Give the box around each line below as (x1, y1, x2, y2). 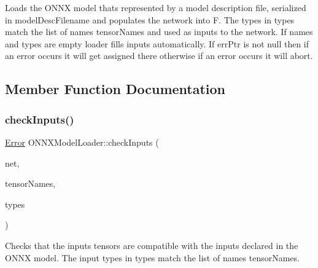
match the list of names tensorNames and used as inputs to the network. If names (5, 25, 313, 38)
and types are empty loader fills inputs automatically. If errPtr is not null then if (5, 37, 309, 50)
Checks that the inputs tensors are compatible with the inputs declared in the (5, 238, 298, 251)
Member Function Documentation (5, 79, 226, 98)
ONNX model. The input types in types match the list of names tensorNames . (5, 251, 300, 264)
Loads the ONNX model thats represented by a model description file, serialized (5, 1, 306, 14)
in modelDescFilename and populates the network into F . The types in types (5, 13, 295, 26)
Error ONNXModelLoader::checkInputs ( (5, 135, 159, 148)
